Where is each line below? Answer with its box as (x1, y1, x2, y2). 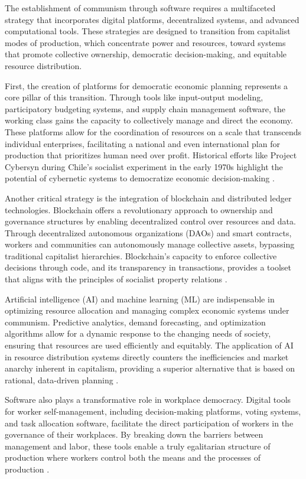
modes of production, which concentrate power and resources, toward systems (5, 36, 286, 48)
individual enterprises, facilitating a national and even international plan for (5, 137, 280, 149)
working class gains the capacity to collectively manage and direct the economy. (5, 114, 293, 126)
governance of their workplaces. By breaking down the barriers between (5, 428, 263, 441)
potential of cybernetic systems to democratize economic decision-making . (5, 172, 275, 184)
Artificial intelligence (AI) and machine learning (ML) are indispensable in (5, 292, 275, 305)
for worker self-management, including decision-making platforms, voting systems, (5, 405, 301, 417)
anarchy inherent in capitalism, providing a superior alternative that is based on (5, 362, 295, 374)
